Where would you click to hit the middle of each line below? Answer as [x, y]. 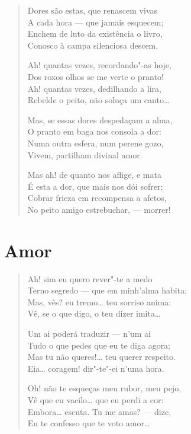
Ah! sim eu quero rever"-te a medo [90, 278]
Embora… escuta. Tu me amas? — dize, [99, 411]
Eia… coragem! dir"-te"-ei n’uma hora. [96, 368]
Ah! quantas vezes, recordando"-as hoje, [99, 65]
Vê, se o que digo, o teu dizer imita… [94, 313]
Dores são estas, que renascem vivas [93, 10]
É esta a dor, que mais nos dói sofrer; [95, 186]
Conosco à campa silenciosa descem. [93, 45]
